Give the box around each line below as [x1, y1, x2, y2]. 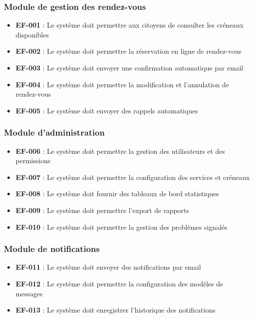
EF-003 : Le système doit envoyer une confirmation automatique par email [15, 63, 243, 72]
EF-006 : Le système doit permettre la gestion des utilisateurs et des [15, 145, 225, 156]
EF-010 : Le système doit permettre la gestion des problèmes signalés [15, 221, 227, 232]
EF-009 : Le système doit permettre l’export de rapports [15, 205, 190, 215]
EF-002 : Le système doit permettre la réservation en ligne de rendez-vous [15, 46, 242, 56]
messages [15, 288, 43, 298]
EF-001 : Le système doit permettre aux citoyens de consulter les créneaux [15, 20, 244, 30]
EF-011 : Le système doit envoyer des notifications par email [15, 262, 201, 272]
